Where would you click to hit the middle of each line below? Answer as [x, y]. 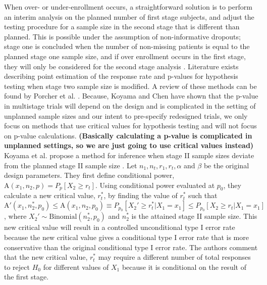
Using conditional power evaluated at [157, 185]
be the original [226, 165]
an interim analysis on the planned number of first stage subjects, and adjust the [129, 16]
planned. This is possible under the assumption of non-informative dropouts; [122, 36]
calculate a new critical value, [50, 195]
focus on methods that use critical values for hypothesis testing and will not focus [130, 126]
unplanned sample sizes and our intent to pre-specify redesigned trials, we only [126, 115]
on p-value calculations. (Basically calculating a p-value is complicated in [128, 135]
